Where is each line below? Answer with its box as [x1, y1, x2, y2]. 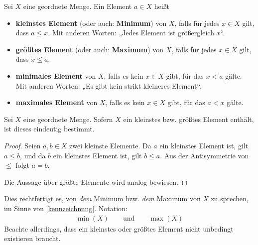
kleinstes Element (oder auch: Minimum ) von [15, 17, 167, 28]
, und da [20, 150, 46, 160]
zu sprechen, [211, 193, 249, 204]
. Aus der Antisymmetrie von [160, 150, 249, 160]
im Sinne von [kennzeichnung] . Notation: [4, 203, 128, 213]
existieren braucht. [4, 233, 61, 244]
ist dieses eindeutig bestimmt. [4, 123, 95, 134]
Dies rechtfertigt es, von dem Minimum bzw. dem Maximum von [4, 193, 201, 204]
